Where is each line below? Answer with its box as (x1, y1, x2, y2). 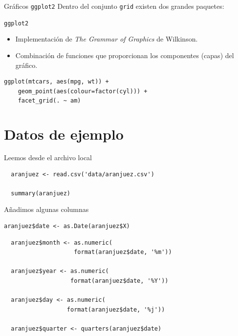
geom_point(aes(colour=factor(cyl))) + (18, 87, 148, 95)
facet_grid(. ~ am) (18, 97, 81, 105)
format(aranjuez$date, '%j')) (66, 306, 165, 313)
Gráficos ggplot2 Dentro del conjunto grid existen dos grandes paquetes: (4, 1, 224, 11)
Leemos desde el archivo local (4, 152, 92, 162)
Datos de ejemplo (4, 124, 124, 144)
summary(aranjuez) (11, 189, 71, 197)
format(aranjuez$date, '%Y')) (70, 277, 169, 284)
